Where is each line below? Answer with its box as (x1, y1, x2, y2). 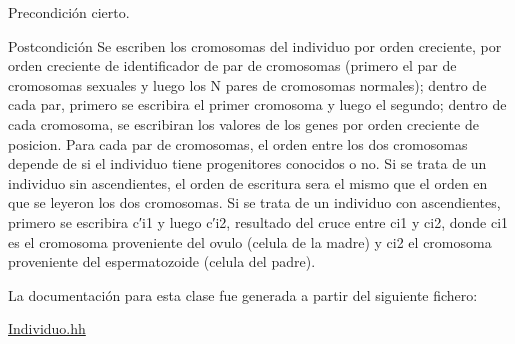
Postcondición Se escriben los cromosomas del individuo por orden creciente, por (8, 35, 502, 56)
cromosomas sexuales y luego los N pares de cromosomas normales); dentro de (8, 74, 487, 95)
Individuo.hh (8, 318, 86, 339)
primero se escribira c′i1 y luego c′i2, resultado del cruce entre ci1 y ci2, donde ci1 (8, 211, 509, 232)
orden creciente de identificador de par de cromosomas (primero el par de (8, 55, 457, 76)
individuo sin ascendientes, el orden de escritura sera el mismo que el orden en (8, 172, 488, 193)
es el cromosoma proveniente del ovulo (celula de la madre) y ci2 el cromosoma (8, 231, 492, 252)
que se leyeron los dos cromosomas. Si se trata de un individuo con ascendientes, (8, 192, 501, 213)
